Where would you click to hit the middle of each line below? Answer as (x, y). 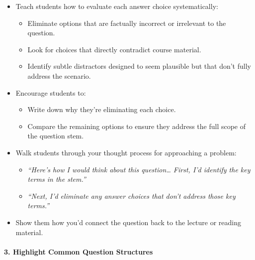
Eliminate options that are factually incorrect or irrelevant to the (127, 23)
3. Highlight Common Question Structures (79, 251)
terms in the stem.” (57, 179)
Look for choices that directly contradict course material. (114, 49)
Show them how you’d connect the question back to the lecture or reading (128, 222)
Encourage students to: (51, 92)
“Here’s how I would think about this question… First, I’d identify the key (139, 169)
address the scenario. (59, 75)
